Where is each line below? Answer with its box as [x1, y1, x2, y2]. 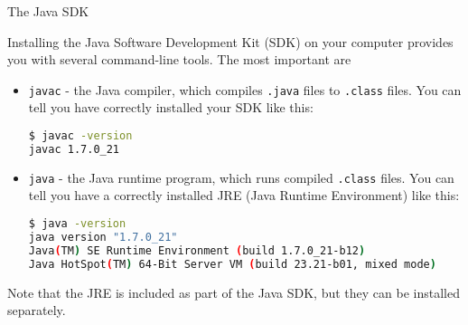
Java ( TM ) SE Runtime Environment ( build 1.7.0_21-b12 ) [28, 244, 366, 257]
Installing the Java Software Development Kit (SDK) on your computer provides [7, 32, 454, 51]
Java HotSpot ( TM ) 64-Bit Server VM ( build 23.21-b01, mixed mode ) [28, 257, 436, 271]
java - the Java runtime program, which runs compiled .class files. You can [28, 167, 454, 186]
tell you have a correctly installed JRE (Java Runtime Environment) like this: [28, 186, 460, 205]
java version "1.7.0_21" [28, 230, 178, 244]
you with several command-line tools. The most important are [7, 50, 351, 69]
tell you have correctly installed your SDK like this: [28, 98, 314, 117]
